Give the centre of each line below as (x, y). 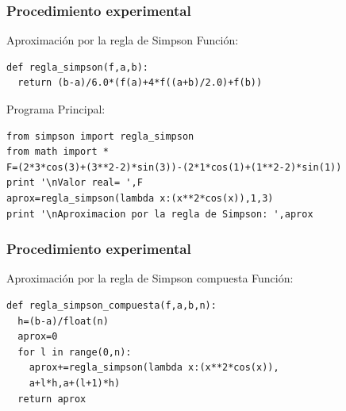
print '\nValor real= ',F (75, 183)
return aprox (52, 399)
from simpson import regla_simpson (100, 136)
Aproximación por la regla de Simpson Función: (123, 40)
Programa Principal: (56, 109)
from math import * (58, 152)
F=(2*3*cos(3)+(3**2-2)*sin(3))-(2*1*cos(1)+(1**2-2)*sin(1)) (174, 167)
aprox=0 (38, 337)
